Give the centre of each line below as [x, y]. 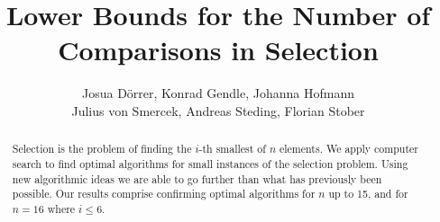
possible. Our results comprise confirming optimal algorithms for [164, 194]
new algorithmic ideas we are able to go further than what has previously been [197, 178]
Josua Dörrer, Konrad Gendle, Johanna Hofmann [218, 93]
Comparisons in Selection [218, 50]
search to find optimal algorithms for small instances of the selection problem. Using [210, 163]
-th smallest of [232, 149]
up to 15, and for [368, 194]
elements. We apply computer [349, 149]
